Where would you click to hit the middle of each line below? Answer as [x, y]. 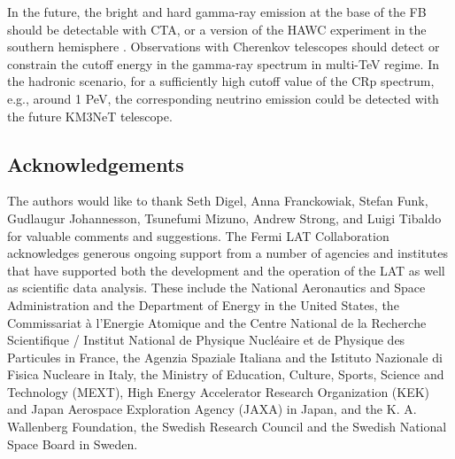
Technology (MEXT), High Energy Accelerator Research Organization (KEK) [219, 391]
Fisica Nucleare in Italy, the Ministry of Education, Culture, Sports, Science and [226, 374]
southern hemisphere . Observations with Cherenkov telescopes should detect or [224, 47]
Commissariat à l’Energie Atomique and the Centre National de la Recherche [217, 322]
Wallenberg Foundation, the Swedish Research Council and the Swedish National [227, 427]
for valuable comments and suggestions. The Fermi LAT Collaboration [198, 235]
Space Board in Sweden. [73, 443]
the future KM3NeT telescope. [90, 116]
